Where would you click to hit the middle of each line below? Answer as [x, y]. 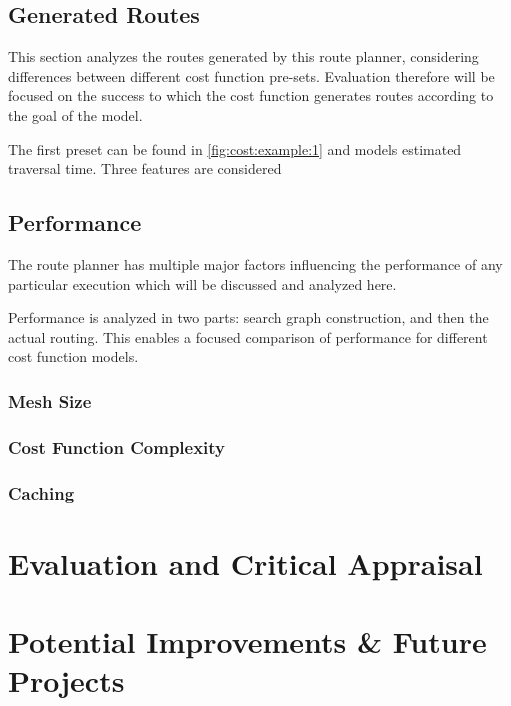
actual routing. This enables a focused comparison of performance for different [248, 336]
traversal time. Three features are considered [145, 168]
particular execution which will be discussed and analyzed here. [202, 283]
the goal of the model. [75, 114]
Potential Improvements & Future [247, 641]
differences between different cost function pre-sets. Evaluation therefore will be [251, 75]
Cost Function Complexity [117, 446]
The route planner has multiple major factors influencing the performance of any [255, 263]
